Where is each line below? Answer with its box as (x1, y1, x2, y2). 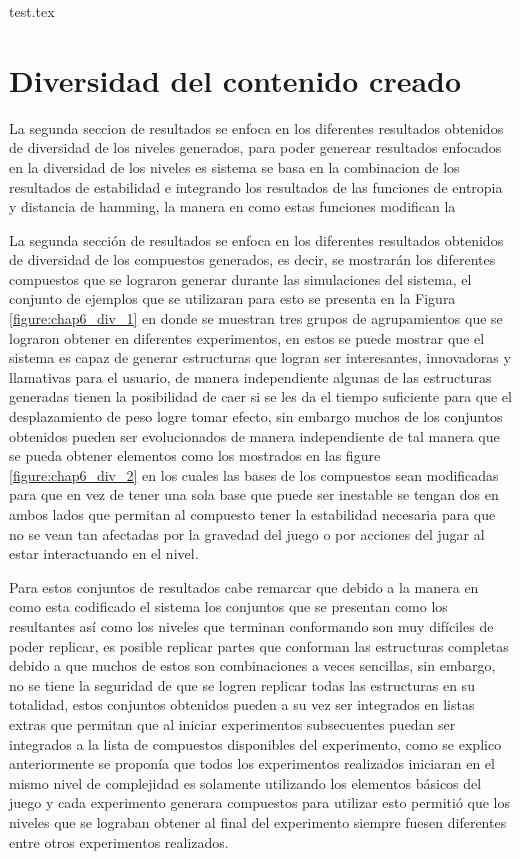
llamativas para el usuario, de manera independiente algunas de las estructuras (9, 366, 492, 387)
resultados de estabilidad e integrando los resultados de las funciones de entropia (9, 176, 503, 197)
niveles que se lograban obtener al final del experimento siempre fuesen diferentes (9, 811, 507, 832)
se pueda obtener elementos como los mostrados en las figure (9, 445, 381, 466)
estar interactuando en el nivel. (9, 543, 199, 564)
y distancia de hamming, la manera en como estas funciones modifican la (9, 196, 456, 217)
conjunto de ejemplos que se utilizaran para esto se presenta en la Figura (9, 288, 456, 309)
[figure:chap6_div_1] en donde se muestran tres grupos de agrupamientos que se (9, 308, 503, 329)
